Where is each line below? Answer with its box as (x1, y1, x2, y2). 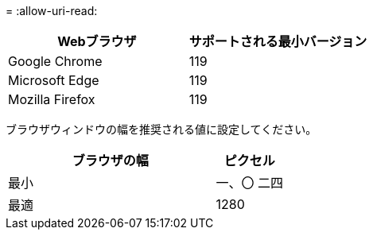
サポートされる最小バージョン (188, 33, 367, 49)
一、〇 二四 (216, 175, 284, 191)
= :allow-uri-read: (6, 4, 98, 17)
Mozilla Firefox (8, 91, 95, 107)
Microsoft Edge (8, 72, 99, 88)
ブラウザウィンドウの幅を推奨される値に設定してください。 (6, 122, 317, 136)
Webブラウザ (57, 33, 137, 49)
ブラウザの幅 (72, 153, 149, 168)
